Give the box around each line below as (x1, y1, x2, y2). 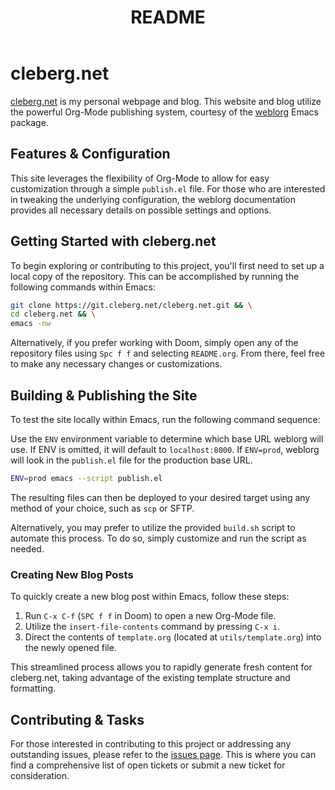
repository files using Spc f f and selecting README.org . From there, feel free (10, 347, 326, 360)
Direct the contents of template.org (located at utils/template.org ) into (24, 631, 322, 643)
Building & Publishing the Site (10, 387, 198, 404)
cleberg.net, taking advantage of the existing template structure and (10, 672, 291, 684)
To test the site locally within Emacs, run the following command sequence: (10, 414, 321, 425)
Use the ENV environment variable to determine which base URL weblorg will (10, 433, 324, 445)
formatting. (10, 682, 57, 695)
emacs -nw (10, 319, 52, 329)
